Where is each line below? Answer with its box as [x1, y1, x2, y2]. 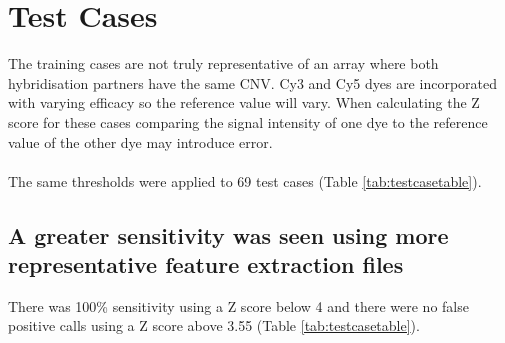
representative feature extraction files [8, 249, 404, 280]
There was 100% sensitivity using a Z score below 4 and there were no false [8, 295, 469, 316]
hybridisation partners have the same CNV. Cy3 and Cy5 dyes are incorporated [8, 72, 497, 93]
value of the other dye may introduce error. [8, 131, 273, 152]
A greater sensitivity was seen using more [8, 219, 449, 250]
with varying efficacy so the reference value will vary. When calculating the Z [8, 92, 480, 113]
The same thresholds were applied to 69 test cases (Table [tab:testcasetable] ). [8, 170, 482, 191]
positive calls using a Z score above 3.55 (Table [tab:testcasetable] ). [8, 315, 420, 336]
